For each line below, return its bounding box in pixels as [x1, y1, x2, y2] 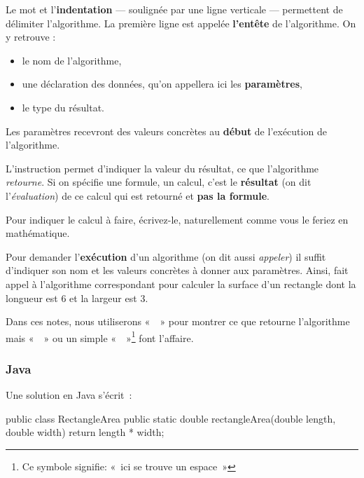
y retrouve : [6, 29, 56, 44]
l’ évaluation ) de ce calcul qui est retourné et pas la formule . [6, 188, 269, 203]
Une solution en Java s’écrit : [6, 388, 132, 402]
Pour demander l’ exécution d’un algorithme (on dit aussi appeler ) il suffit [6, 249, 326, 264]
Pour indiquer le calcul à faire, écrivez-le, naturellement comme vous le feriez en [6, 212, 349, 226]
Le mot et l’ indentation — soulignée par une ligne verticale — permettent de [6, 2, 343, 16]
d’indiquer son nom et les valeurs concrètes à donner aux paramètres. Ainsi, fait [6, 263, 349, 278]
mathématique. [6, 226, 70, 240]
